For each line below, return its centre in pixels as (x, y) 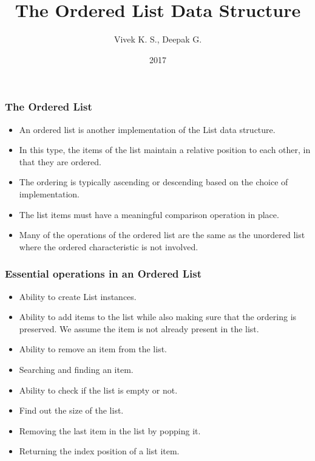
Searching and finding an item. (76, 369)
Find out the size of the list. (71, 410)
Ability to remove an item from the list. (93, 349)
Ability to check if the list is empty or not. (98, 390)
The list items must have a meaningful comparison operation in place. (149, 214)
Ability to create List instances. (78, 296)
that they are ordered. (60, 161)
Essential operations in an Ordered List (103, 274)
